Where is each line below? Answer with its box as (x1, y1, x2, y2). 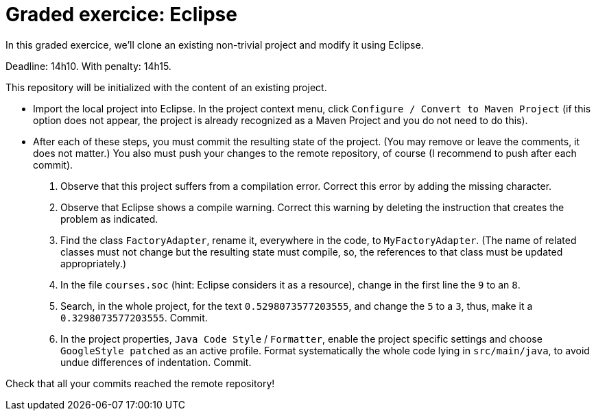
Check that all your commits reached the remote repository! (5, 377, 275, 389)
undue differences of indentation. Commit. (60, 356, 252, 368)
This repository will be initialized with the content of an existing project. (5, 81, 327, 93)
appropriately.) (60, 257, 127, 269)
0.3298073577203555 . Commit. (60, 311, 208, 323)
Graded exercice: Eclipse (5, 3, 237, 26)
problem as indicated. (60, 212, 158, 225)
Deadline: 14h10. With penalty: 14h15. (5, 60, 171, 72)
